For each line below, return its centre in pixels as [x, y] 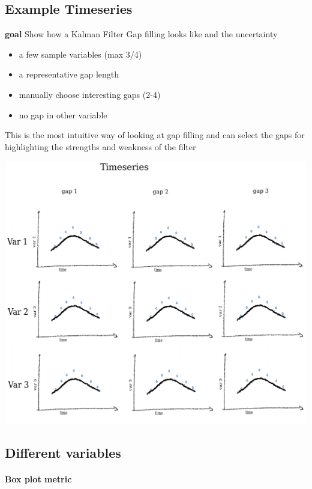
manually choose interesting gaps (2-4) [90, 94]
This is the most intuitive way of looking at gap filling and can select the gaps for [155, 135]
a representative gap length [69, 74]
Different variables [63, 452]
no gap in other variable [63, 114]
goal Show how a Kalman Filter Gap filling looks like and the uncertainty [141, 34]
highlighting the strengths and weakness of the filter [100, 146]
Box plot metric [38, 478]
